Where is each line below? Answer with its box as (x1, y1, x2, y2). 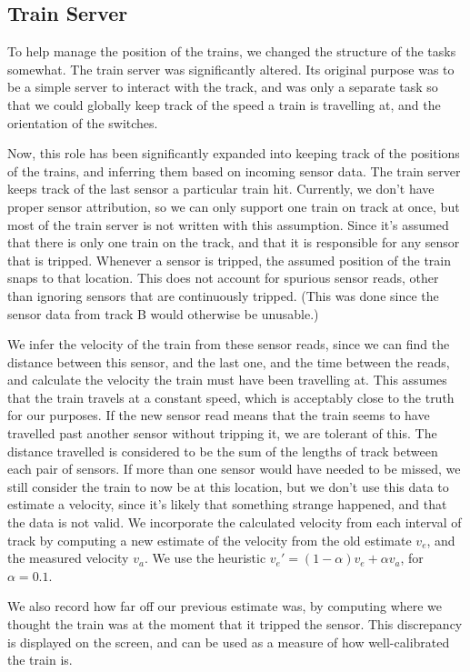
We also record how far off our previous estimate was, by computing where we (7, 597, 443, 616)
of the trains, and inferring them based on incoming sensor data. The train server (7, 161, 461, 180)
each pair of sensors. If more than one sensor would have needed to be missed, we (7, 459, 461, 478)
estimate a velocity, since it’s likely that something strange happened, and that (7, 495, 447, 514)
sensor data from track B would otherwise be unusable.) (7, 304, 319, 323)
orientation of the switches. (7, 113, 158, 132)
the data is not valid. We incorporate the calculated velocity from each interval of (7, 513, 462, 532)
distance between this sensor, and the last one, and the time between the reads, (7, 352, 450, 371)
